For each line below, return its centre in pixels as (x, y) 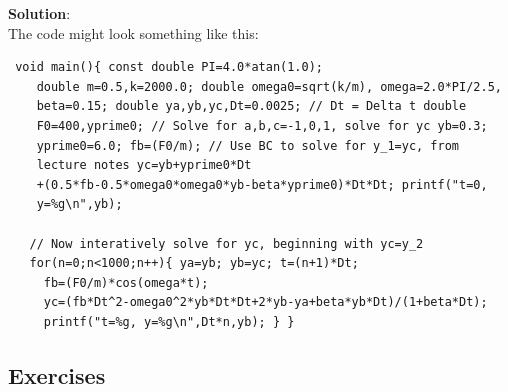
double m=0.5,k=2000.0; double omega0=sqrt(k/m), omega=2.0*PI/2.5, (269, 86)
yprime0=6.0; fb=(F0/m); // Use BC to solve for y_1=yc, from (248, 145)
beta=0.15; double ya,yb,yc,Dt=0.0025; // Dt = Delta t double (251, 106)
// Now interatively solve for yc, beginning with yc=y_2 (226, 243)
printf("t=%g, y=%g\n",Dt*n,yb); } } (169, 321)
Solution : (39, 13)
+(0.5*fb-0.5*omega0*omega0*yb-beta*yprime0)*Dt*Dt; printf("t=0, (262, 184)
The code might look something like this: (133, 32)
